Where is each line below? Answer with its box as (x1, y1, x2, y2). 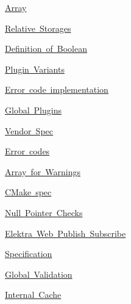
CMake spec (5, 186, 52, 198)
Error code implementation (5, 83, 108, 96)
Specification (5, 247, 52, 260)
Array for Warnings (5, 165, 80, 178)
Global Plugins (5, 103, 62, 116)
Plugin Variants (5, 62, 65, 75)
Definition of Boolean (5, 42, 87, 55)
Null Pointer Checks (5, 206, 83, 219)
